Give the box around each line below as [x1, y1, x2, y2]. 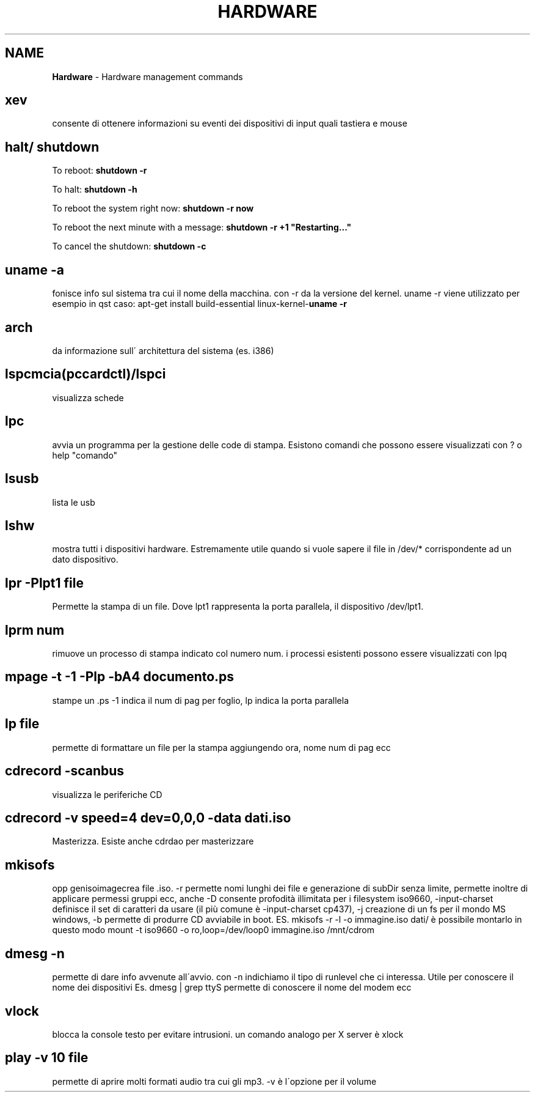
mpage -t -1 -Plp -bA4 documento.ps [5, 669, 235, 685]
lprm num [5, 622, 65, 638]
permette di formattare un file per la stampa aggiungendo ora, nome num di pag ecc [52, 742, 391, 753]
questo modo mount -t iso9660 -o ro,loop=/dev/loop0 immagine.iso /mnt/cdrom [52, 925, 375, 936]
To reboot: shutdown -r [52, 165, 147, 176]
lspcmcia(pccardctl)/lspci [5, 366, 166, 382]
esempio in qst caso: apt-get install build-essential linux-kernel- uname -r [52, 298, 348, 309]
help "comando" [52, 449, 118, 460]
